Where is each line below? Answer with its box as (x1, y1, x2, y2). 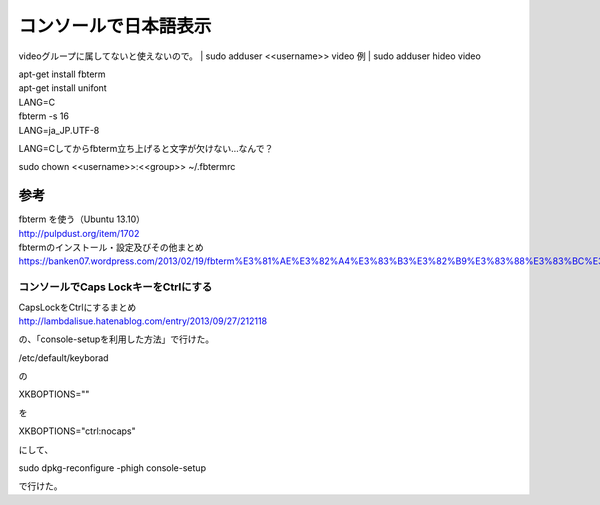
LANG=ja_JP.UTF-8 (18, 124, 100, 136)
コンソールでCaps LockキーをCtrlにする (18, 280, 213, 294)
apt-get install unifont (18, 82, 107, 94)
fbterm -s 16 (18, 110, 70, 122)
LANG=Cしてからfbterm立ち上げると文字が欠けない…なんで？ (18, 142, 274, 154)
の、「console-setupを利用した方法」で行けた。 (18, 333, 215, 345)
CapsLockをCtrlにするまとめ (18, 301, 137, 313)
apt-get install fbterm (18, 68, 106, 80)
